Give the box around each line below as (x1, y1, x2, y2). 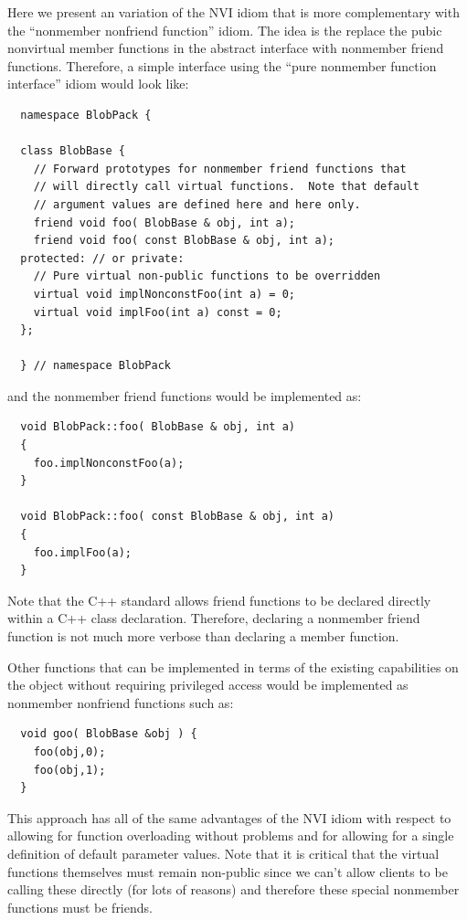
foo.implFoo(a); (33, 545, 133, 559)
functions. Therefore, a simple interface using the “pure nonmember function (7, 56, 437, 75)
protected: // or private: (20, 251, 185, 265)
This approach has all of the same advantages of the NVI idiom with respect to (7, 808, 451, 827)
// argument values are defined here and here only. (33, 197, 361, 211)
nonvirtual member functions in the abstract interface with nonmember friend (7, 38, 444, 58)
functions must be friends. (7, 897, 153, 916)
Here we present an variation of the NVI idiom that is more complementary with (7, 3, 460, 21)
